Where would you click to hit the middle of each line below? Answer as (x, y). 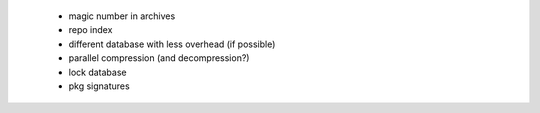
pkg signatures (99, 86)
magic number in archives (122, 16)
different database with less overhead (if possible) (172, 44)
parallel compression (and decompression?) (159, 58)
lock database (97, 72)
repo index (90, 30)
